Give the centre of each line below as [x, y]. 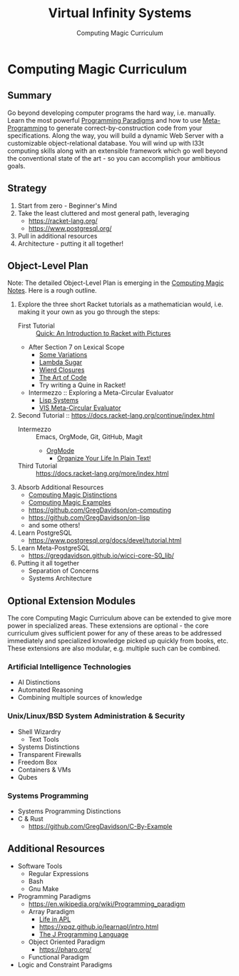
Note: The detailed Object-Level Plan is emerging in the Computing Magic [116, 283]
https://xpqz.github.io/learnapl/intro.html [99, 927]
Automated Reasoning [50, 690]
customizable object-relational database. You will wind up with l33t [106, 143]
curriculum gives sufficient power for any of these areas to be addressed [115, 633]
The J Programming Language [84, 934]
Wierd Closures [62, 370]
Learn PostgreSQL [45, 533]
